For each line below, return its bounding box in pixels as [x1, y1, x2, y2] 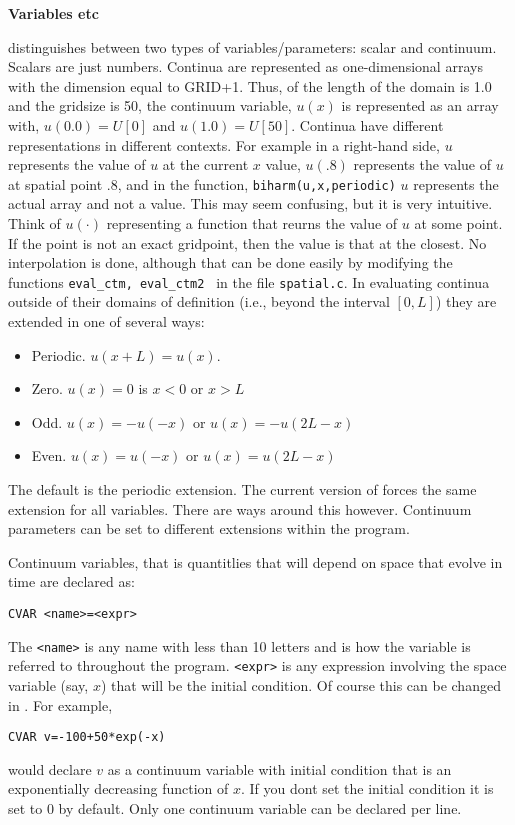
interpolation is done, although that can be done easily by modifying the [8, 252, 453, 273]
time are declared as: [8, 571, 135, 592]
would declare [8, 758, 92, 779]
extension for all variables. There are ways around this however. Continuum [8, 498, 472, 519]
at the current [162, 154, 249, 175]
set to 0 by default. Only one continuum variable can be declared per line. [8, 797, 462, 818]
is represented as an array [341, 95, 499, 116]
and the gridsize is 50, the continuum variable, [8, 95, 292, 116]
